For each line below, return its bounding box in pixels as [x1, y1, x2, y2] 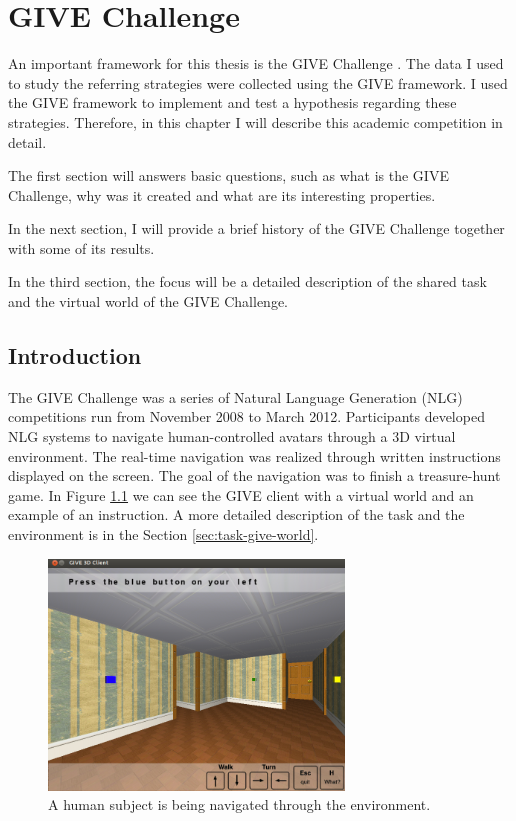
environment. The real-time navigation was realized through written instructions [8, 445, 501, 466]
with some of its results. [8, 237, 155, 258]
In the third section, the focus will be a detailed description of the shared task [8, 271, 487, 292]
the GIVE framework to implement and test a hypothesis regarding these [8, 92, 457, 113]
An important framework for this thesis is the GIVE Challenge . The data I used [8, 53, 504, 74]
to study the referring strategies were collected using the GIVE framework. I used [8, 72, 508, 93]
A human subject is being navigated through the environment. [48, 794, 431, 815]
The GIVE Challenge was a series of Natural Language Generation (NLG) [8, 386, 463, 407]
